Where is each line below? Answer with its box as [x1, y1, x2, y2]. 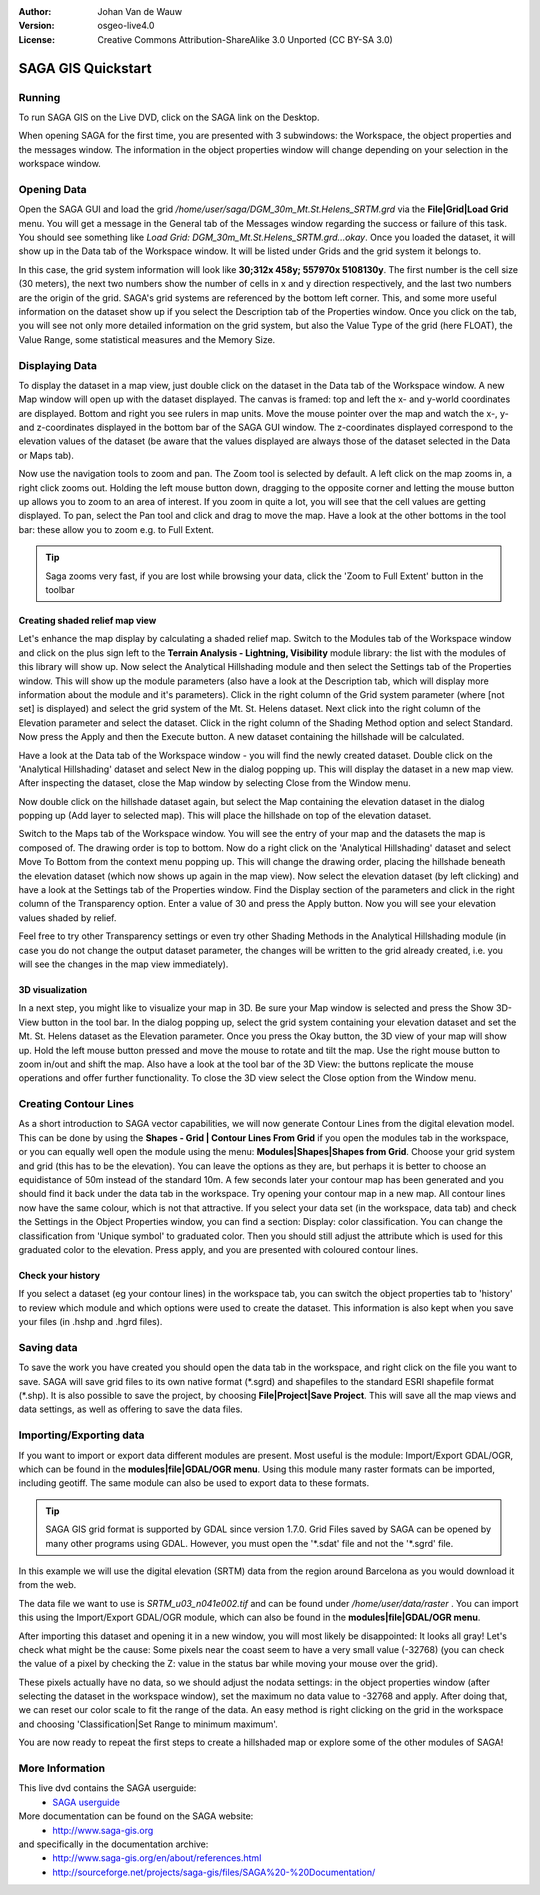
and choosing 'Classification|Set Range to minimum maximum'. [18, 1718, 279, 1730]
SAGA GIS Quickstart [18, 60, 152, 77]
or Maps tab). [18, 449, 75, 461]
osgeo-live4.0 [97, 20, 155, 32]
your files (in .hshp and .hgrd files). [18, 1316, 163, 1328]
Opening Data [18, 182, 87, 196]
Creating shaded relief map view [18, 614, 157, 626]
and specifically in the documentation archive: [18, 1838, 209, 1850]
